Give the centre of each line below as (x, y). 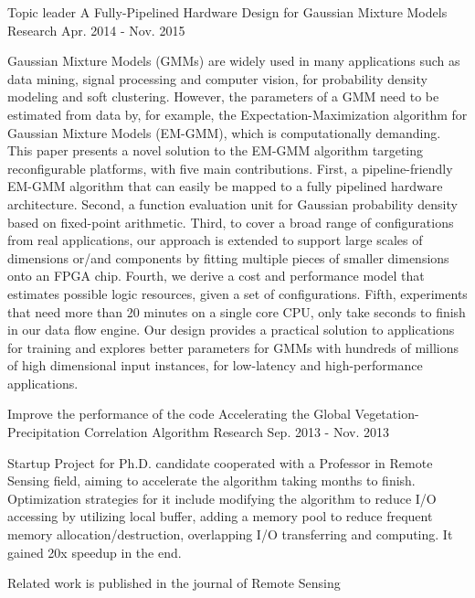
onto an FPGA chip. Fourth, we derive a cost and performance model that (216, 276)
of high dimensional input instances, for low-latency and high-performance (215, 365)
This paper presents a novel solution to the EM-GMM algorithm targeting (215, 150)
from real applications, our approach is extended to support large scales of (215, 240)
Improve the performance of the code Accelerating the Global (179, 414)
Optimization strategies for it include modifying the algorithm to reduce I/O (222, 498)
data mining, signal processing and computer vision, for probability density (217, 78)
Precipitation (44, 432)
